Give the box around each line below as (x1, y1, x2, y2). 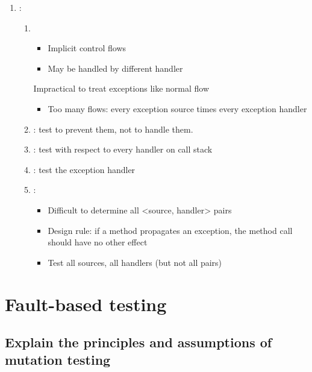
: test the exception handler (33, 163, 136, 175)
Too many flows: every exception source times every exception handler (48, 102, 307, 115)
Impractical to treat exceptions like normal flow (33, 82, 210, 95)
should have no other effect (48, 236, 148, 248)
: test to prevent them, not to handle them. (33, 122, 193, 135)
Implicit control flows (48, 42, 126, 54)
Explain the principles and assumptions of (5, 333, 272, 352)
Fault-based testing (5, 291, 167, 316)
